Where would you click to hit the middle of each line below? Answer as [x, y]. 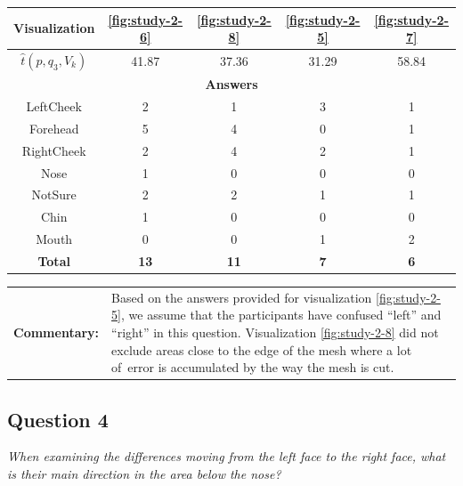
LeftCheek [54, 106]
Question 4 [58, 419]
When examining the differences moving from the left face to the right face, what [227, 456]
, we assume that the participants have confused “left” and [281, 315]
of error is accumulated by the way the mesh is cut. [253, 367]
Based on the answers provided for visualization [242, 297]
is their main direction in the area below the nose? [144, 474]
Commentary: [57, 332]
